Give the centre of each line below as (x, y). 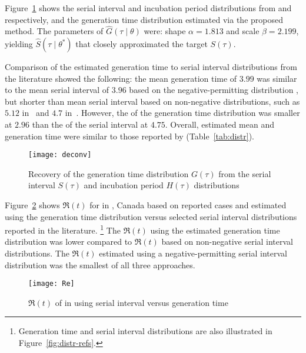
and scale (243, 31)
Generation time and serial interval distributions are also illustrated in (145, 331)
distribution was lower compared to (69, 242)
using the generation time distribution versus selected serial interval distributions (151, 216)
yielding (19, 44)
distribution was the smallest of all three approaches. (100, 264)
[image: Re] (51, 284)
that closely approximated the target (142, 44)
